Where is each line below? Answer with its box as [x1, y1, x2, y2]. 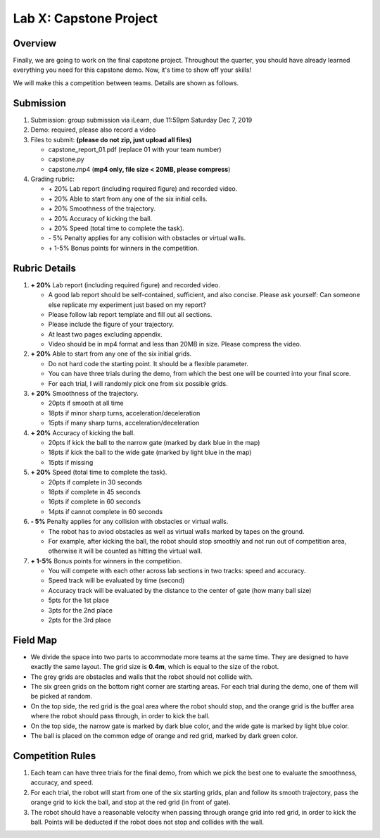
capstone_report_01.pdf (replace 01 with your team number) [48, 145, 222, 154]
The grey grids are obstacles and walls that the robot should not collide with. [30, 673, 253, 681]
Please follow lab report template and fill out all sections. [48, 310, 213, 318]
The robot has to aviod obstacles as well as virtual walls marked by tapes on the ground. [48, 527, 305, 535]
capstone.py [48, 155, 84, 163]
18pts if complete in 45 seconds [48, 487, 141, 496]
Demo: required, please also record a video [30, 125, 156, 134]
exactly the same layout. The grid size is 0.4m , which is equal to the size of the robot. [30, 663, 279, 671]
